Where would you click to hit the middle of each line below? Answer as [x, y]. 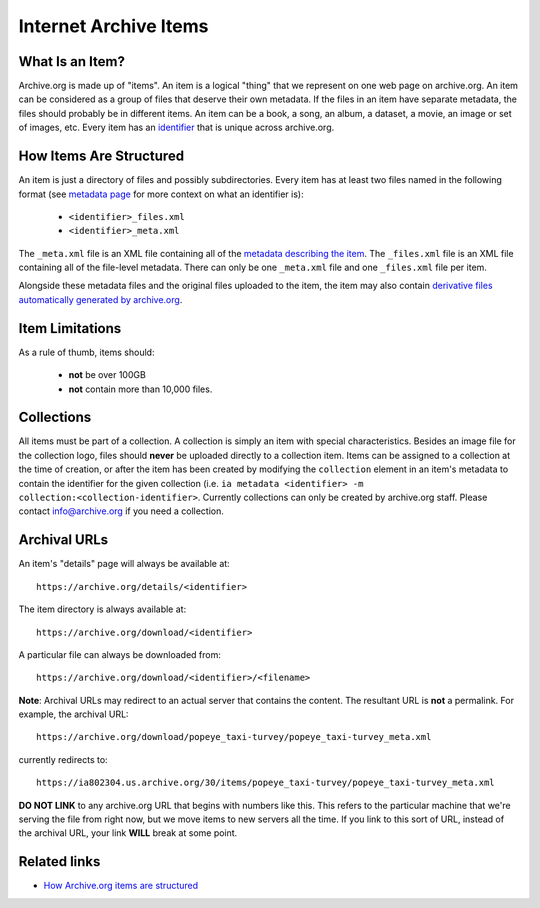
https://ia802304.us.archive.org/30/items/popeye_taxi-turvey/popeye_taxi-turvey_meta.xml [265, 783]
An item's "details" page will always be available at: [124, 564]
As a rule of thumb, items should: [86, 352]
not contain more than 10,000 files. [140, 389]
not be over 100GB [107, 375]
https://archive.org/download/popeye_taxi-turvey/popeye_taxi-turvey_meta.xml [234, 737]
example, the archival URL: [73, 714]
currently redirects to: [63, 759]
